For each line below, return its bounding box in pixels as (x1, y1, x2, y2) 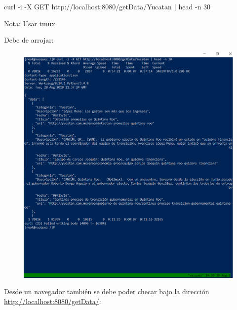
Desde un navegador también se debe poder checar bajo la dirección (4, 286, 209, 297)
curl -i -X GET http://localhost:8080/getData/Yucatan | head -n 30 (4, 1, 211, 11)
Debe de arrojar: (4, 35, 54, 45)
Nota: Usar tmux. (4, 18, 57, 28)
